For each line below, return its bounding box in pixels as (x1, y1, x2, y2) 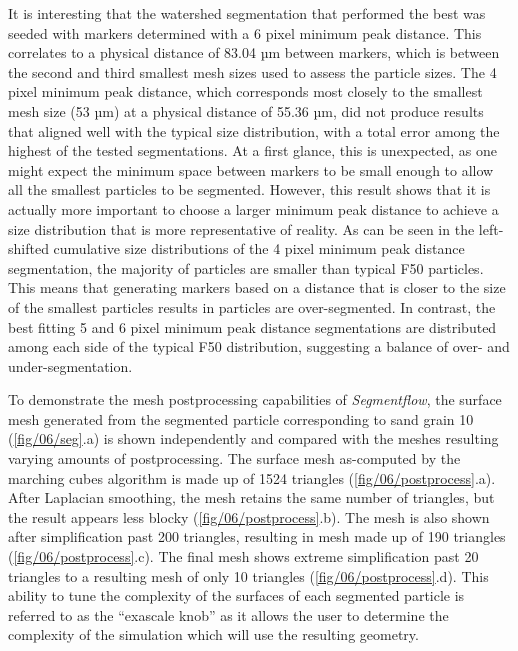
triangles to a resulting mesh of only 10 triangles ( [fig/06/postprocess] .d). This (8, 565, 489, 586)
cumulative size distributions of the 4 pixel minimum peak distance (53, 238, 465, 259)
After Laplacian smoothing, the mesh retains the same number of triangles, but (8, 487, 495, 508)
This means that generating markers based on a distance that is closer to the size (8, 277, 506, 298)
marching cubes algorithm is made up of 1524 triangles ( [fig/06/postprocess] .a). (8, 467, 496, 488)
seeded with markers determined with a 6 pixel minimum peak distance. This (8, 22, 482, 43)
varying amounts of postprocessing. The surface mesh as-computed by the (8, 448, 461, 469)
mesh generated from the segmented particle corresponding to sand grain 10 (8, 408, 474, 429)
